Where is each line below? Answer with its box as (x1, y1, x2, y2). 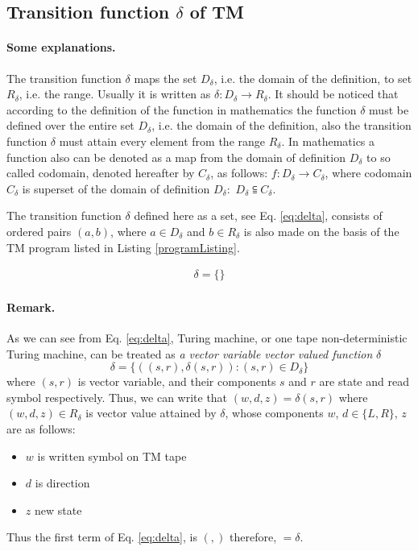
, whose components (225, 404, 324, 421)
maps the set (134, 69, 197, 86)
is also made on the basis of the (243, 222, 399, 239)
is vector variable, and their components (77, 373, 276, 390)
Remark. (6, 298, 56, 315)
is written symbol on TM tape (37, 447, 187, 464)
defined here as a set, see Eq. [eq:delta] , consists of (134, 207, 383, 224)
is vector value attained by (85, 404, 217, 421)
